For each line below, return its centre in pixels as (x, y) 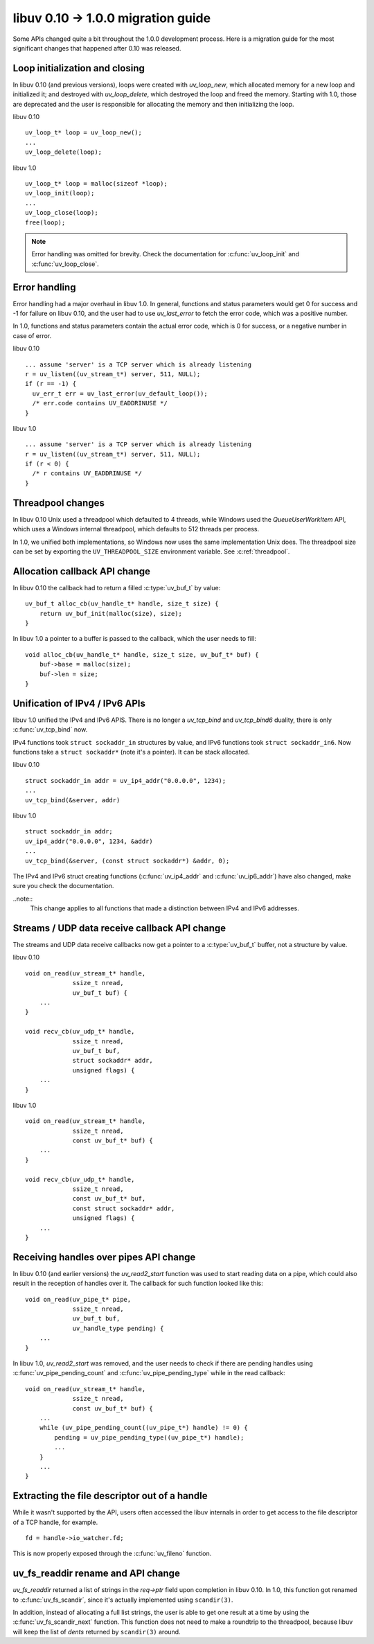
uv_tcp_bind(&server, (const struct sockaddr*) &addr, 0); (127, 860)
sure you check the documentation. (63, 886)
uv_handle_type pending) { (118, 1328)
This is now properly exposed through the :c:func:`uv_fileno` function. (112, 1554)
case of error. (32, 335)
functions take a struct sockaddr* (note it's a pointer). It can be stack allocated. (131, 752)
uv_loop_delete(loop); (64, 152)
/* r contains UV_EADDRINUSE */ (87, 474)
